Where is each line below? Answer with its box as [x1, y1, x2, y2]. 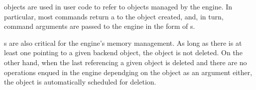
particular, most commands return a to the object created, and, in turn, [4, 11, 224, 21]
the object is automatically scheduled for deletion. [4, 77, 156, 87]
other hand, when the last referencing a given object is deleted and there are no [4, 57, 247, 67]
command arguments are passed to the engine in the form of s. [4, 21, 195, 31]
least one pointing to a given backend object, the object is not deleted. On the [4, 47, 243, 58]
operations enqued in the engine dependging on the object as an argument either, [4, 67, 253, 77]
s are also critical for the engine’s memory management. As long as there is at [4, 37, 242, 48]
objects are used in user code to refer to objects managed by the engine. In [4, 1, 233, 11]
